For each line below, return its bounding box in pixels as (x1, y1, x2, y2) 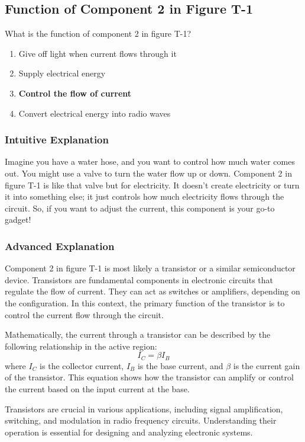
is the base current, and (137, 359, 223, 371)
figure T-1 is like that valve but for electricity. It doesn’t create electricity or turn (5, 178, 300, 191)
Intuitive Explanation (5, 132, 109, 147)
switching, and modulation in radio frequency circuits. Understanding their (5, 414, 277, 427)
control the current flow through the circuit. (5, 308, 164, 321)
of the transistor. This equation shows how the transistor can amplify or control (5, 371, 294, 383)
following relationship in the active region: (5, 339, 157, 352)
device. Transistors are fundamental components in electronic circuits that (5, 273, 274, 286)
